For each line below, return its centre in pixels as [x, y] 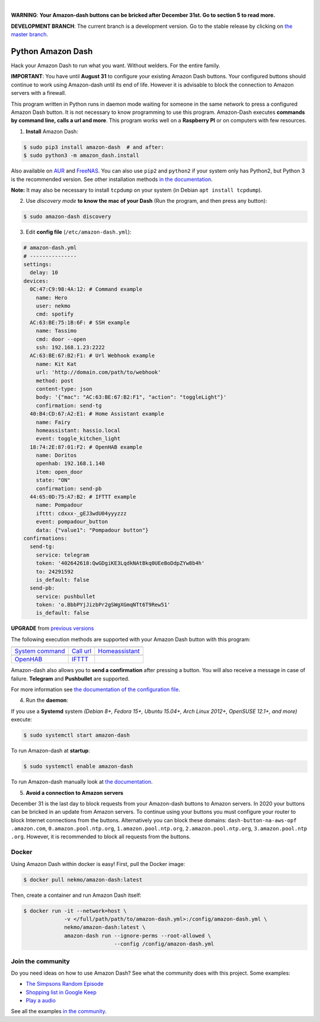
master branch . [30, 34]
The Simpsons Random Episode [65, 984]
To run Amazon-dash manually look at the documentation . [82, 782]
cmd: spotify [55, 314]
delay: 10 [44, 273]
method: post [55, 381]
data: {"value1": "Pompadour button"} [92, 530]
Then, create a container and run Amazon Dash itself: [76, 895]
